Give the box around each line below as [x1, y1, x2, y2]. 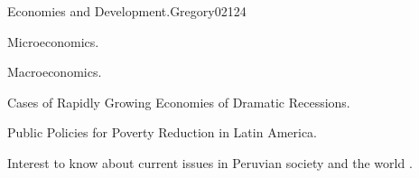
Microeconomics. [7, 32, 99, 51]
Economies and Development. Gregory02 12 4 [7, 2, 247, 20]
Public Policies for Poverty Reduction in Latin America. [7, 123, 318, 142]
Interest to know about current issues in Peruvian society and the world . [7, 153, 413, 172]
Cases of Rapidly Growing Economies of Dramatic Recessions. [7, 92, 350, 111]
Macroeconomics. [7, 62, 102, 81]
